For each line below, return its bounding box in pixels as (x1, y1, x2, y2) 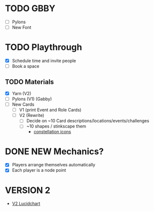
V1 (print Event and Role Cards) (19, 107, 82, 113)
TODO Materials (5, 78, 54, 86)
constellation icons (33, 129, 71, 135)
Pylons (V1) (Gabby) (12, 96, 52, 102)
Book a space (12, 64, 40, 69)
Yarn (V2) (12, 90, 31, 96)
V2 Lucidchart (12, 201, 41, 207)
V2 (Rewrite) (19, 113, 44, 118)
